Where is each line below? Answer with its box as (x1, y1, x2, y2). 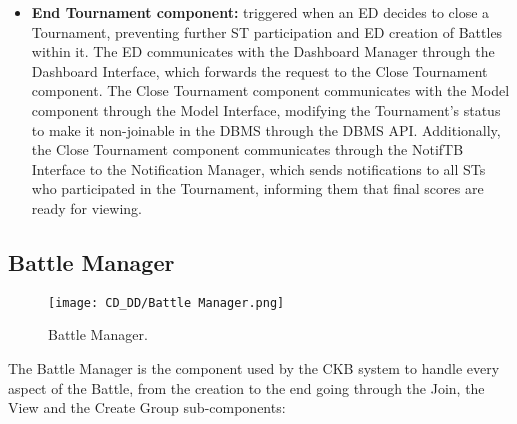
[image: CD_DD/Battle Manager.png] (48, 295, 285, 310)
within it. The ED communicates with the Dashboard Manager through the (31, 41, 495, 62)
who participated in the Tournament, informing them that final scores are (31, 178, 484, 199)
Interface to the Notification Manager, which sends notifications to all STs (31, 158, 486, 179)
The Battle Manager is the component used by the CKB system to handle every (8, 357, 500, 378)
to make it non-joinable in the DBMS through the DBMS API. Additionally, (31, 119, 501, 140)
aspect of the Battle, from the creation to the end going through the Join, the (8, 377, 485, 398)
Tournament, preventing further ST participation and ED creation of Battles (31, 21, 503, 42)
